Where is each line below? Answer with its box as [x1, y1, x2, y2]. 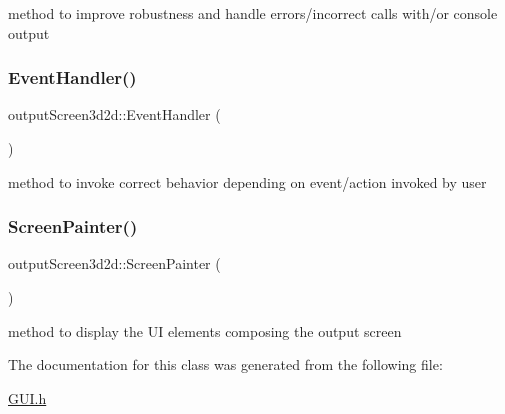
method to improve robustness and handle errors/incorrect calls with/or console [8, 3, 498, 23]
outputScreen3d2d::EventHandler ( [8, 104, 221, 125]
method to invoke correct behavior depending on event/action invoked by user [8, 171, 487, 192]
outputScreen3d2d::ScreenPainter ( [8, 253, 221, 274]
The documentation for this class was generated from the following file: [8, 354, 443, 375]
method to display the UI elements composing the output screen [8, 320, 402, 341]
